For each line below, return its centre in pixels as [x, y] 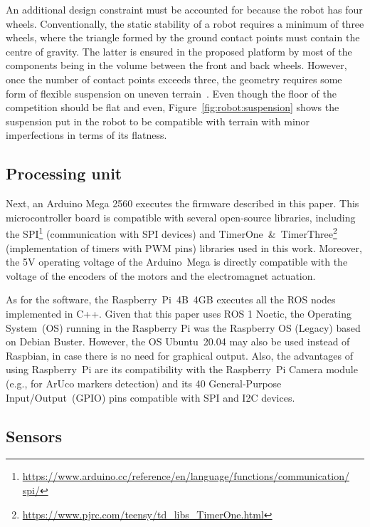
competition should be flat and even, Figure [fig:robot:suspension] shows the [173, 107]
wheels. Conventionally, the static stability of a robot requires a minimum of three [185, 23]
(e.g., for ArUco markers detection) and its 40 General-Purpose [144, 383]
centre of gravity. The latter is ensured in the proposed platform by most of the [179, 51]
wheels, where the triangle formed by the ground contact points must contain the [183, 37]
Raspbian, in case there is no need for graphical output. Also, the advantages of [179, 355]
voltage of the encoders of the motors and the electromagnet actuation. [161, 275]
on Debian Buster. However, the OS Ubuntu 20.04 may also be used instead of [178, 341]
